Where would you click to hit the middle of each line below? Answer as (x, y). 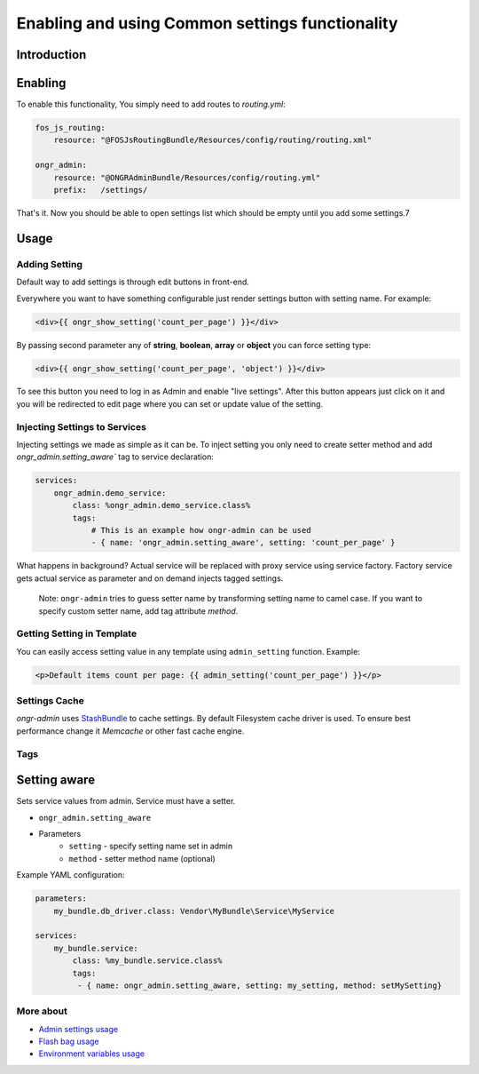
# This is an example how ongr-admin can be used (201, 530)
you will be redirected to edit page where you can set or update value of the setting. (170, 403)
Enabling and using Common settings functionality (207, 23)
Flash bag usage (69, 1042)
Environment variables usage (92, 1054)
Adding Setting (50, 264)
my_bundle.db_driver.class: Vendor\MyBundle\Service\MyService (194, 911)
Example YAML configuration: (71, 875)
